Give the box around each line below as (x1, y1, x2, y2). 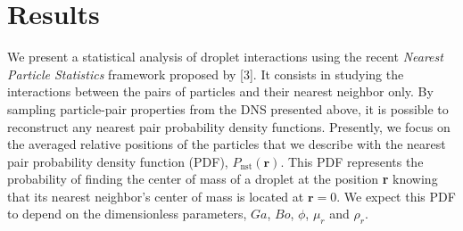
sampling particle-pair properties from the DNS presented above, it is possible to (7, 99, 449, 118)
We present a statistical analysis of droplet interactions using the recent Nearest (7, 47, 443, 66)
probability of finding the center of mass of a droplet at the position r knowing (7, 169, 438, 188)
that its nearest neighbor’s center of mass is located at (7, 186, 304, 205)
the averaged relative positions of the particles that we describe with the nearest (7, 135, 446, 153)
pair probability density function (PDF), (7, 152, 228, 170)
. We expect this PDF (336, 186, 456, 205)
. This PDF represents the (280, 152, 424, 170)
